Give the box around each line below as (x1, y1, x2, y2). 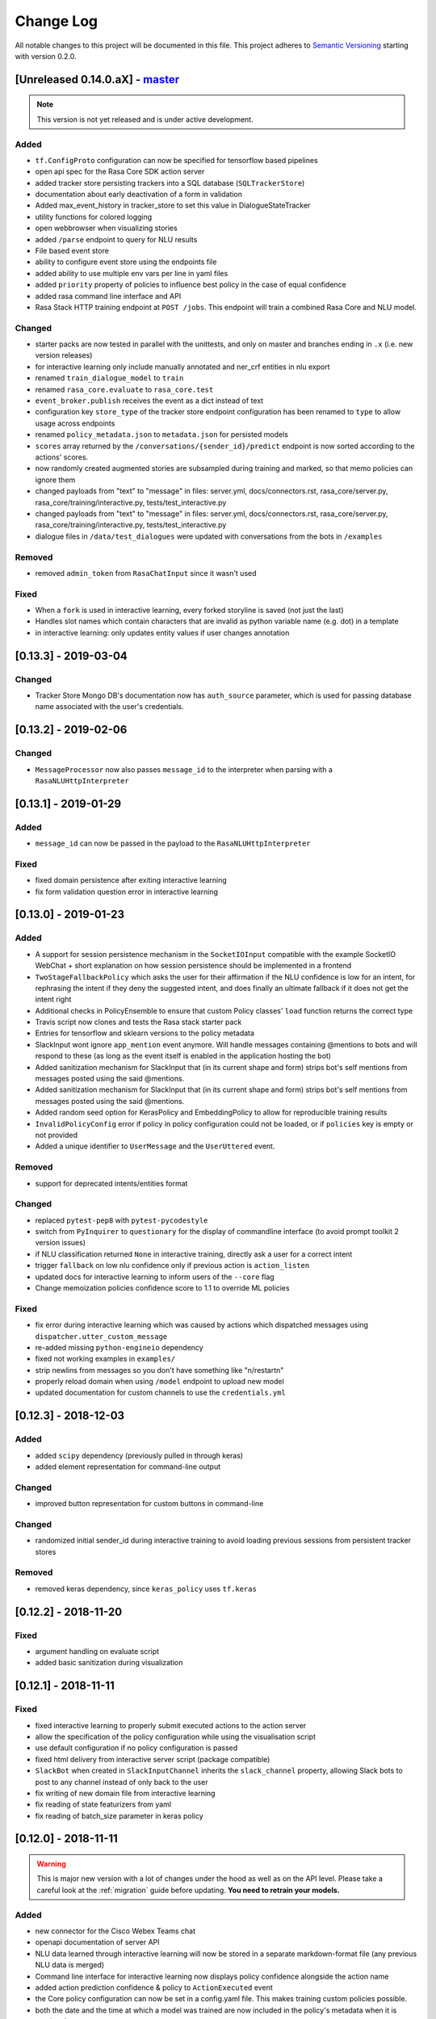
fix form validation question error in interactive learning (35, 887, 218, 896)
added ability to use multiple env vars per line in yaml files (35, 268, 228, 278)
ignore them (35, 475, 76, 485)
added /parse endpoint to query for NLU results (35, 234, 198, 244)
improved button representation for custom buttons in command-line (35, 1499, 264, 1509)
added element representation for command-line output (35, 1462, 221, 1471)
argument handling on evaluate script (35, 1647, 160, 1656)
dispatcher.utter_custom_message (35, 1332, 168, 1341)
